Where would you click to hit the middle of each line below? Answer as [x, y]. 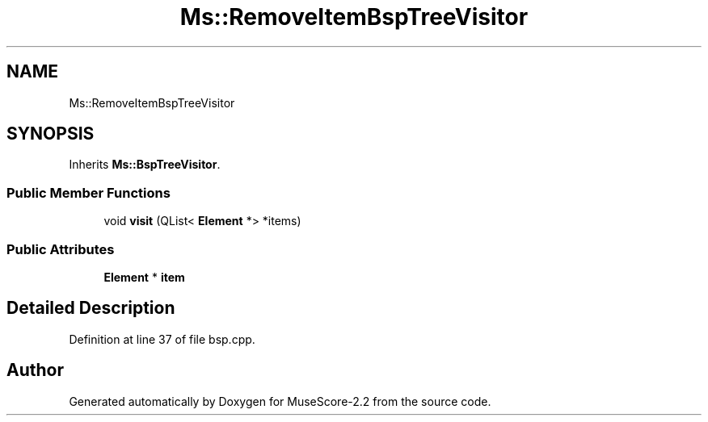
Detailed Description [91, 308]
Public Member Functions [88, 192]
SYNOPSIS [51, 134]
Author [35, 370]
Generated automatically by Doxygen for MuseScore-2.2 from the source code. [280, 401]
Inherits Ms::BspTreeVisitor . [145, 165]
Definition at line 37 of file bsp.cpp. [162, 339]
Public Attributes [61, 249]
